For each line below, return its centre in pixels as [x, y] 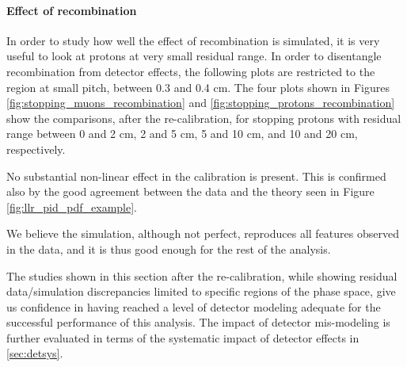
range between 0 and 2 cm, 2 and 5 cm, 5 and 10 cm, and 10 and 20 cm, [182, 134]
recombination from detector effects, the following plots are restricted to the [191, 71]
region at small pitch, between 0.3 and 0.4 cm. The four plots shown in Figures [198, 87]
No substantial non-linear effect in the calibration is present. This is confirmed [196, 176]
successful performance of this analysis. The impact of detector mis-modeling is [198, 322]
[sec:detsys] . [35, 353]
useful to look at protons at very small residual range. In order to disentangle [194, 56]
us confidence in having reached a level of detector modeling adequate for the [194, 306]
